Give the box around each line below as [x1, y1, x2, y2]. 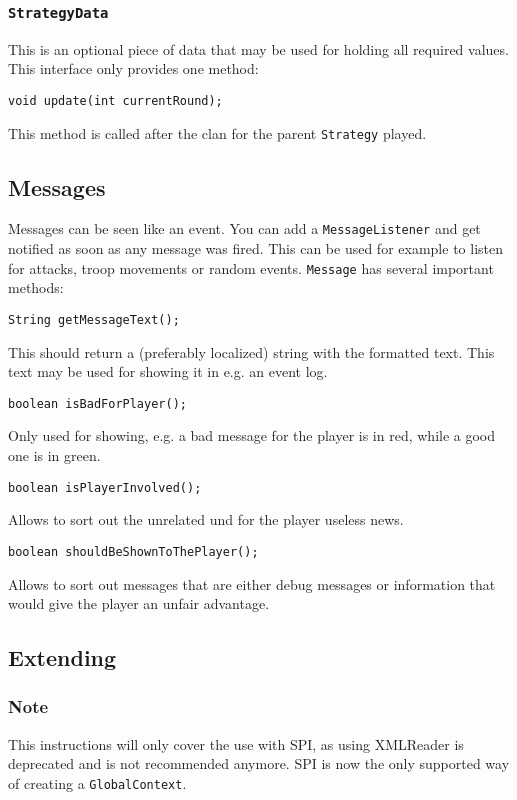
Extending [8, 642, 117, 673]
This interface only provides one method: [8, 58, 259, 79]
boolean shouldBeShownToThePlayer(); [8, 544, 259, 559]
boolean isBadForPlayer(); [8, 396, 187, 411]
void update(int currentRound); [8, 93, 223, 108]
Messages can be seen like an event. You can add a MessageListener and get [8, 218, 481, 239]
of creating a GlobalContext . [8, 772, 187, 793]
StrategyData [8, 4, 109, 21]
